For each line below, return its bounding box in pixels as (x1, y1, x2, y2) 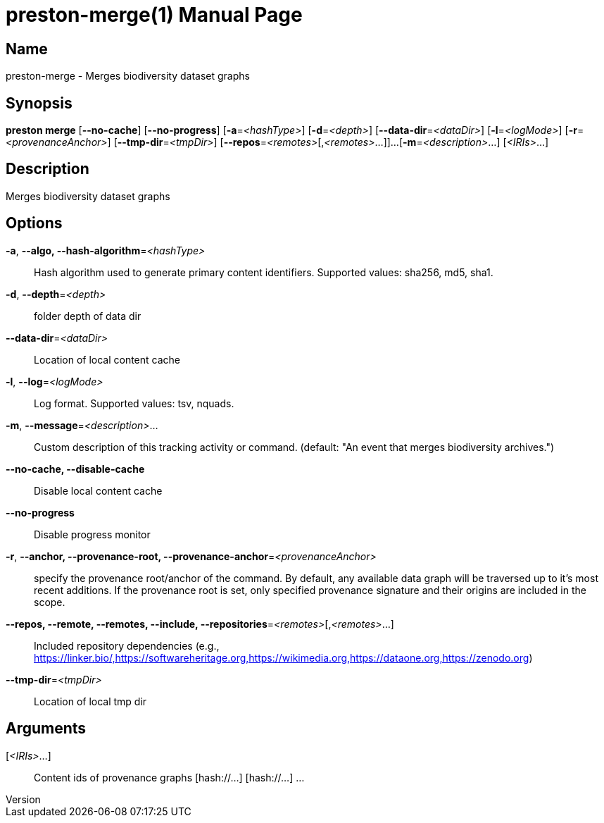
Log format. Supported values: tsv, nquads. (34, 397, 234, 409)
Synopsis (6, 94, 73, 112)
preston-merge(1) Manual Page (6, 3, 303, 27)
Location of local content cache (34, 353, 180, 366)
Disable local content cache (34, 484, 163, 497)
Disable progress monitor (34, 528, 151, 540)
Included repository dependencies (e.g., (34, 639, 220, 652)
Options (6, 214, 63, 233)
